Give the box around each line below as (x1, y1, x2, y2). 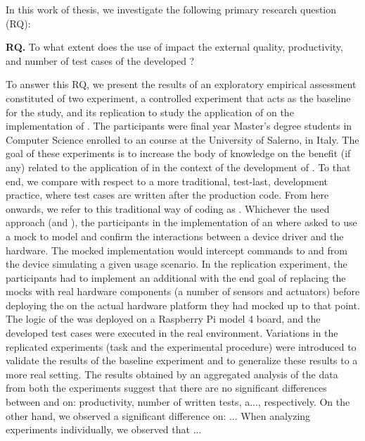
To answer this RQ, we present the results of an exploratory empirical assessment (6, 77, 357, 92)
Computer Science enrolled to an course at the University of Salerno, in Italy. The (6, 132, 359, 147)
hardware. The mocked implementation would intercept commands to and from (6, 242, 347, 257)
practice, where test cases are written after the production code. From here (6, 187, 329, 202)
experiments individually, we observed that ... (6, 422, 202, 437)
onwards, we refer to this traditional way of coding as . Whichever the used (6, 201, 330, 216)
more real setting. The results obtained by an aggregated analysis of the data (6, 366, 338, 381)
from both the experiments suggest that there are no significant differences (6, 380, 327, 395)
